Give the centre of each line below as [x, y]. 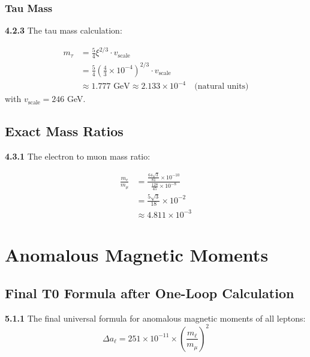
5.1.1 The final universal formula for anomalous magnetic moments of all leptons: [155, 318]
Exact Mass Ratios [64, 131]
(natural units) [222, 87]
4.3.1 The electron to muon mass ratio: [78, 156]
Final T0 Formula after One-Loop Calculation [150, 292]
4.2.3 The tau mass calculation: [64, 30]
